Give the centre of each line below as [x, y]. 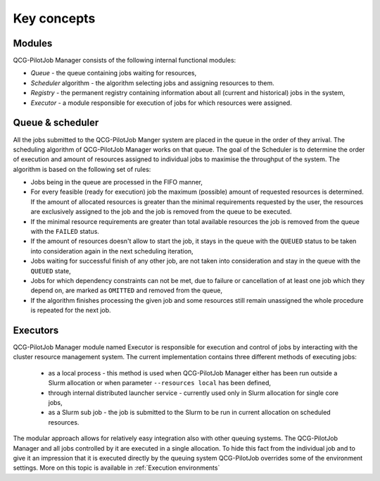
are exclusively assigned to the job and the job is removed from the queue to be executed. [161, 212]
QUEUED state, [51, 270]
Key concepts [54, 18]
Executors [36, 330]
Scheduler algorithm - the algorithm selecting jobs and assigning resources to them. [152, 83]
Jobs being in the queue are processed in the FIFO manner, [117, 182]
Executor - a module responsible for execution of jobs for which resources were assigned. [161, 103]
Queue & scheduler [56, 123]
